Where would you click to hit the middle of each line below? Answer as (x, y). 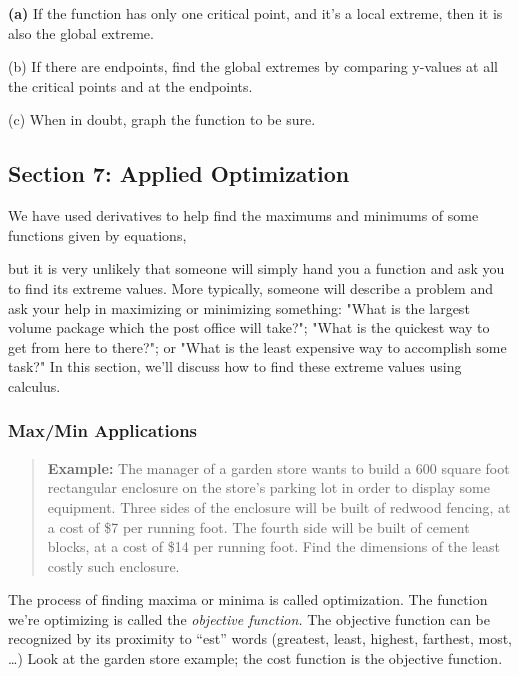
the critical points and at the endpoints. (130, 85)
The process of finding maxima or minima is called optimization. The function (248, 599)
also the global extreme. (81, 32)
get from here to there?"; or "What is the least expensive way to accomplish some (257, 346)
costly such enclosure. (113, 565)
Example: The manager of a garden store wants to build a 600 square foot (278, 467)
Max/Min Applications (103, 430)
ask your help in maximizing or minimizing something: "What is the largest (239, 307)
